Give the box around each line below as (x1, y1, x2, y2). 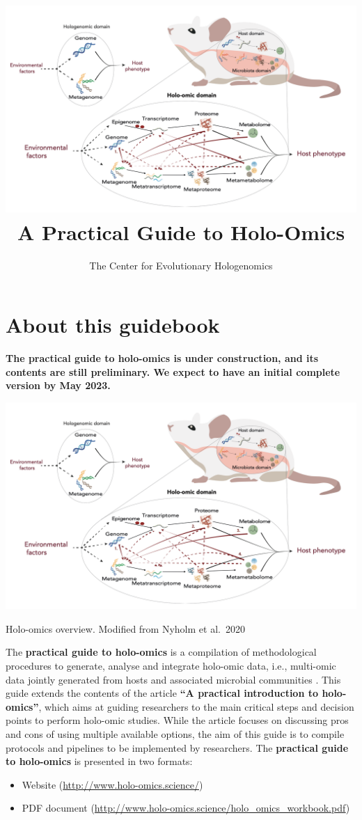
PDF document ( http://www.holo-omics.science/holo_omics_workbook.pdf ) (22, 801, 350, 815)
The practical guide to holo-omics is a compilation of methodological (6, 645, 317, 659)
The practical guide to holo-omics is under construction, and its (6, 351, 319, 365)
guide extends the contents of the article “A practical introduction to (6, 686, 319, 700)
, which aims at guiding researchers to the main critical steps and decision (38, 699, 354, 713)
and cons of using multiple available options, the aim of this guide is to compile (6, 726, 345, 741)
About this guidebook (6, 310, 220, 339)
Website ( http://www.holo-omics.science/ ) (22, 777, 203, 791)
